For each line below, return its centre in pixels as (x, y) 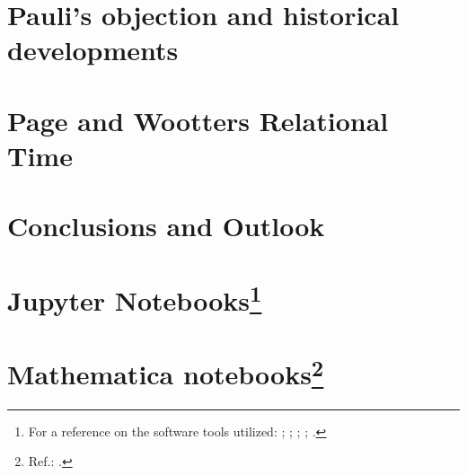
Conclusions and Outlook (166, 226)
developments (93, 50)
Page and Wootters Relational (198, 120)
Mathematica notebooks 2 (166, 372)
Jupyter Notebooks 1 (135, 298)
